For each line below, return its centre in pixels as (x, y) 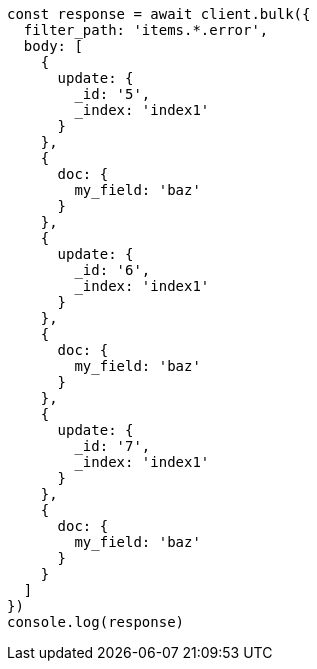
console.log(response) (96, 622)
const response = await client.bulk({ (159, 14)
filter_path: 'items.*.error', (146, 30)
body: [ (53, 46)
